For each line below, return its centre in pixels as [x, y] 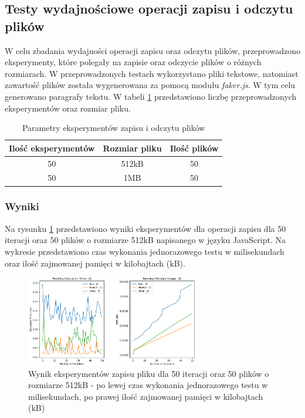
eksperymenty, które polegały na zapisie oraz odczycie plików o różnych [133, 62]
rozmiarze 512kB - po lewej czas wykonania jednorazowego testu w [148, 385]
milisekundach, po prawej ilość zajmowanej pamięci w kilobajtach [146, 396]
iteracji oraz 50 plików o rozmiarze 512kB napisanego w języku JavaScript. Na [145, 240]
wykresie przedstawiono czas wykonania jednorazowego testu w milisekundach [145, 251]
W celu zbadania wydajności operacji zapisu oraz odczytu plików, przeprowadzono [152, 50]
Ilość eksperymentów [52, 148]
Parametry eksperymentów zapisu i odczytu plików [113, 128]
